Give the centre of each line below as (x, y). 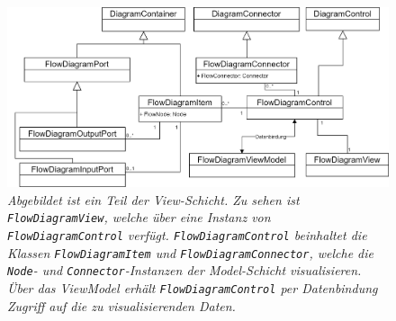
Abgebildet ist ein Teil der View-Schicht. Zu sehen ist (153, 199)
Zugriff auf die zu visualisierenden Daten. (121, 305)
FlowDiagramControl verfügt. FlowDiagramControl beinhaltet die (187, 235)
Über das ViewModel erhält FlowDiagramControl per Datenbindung (193, 288)
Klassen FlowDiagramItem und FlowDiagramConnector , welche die (191, 252)
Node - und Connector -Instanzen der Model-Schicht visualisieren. (184, 270)
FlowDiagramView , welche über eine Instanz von (139, 217)
